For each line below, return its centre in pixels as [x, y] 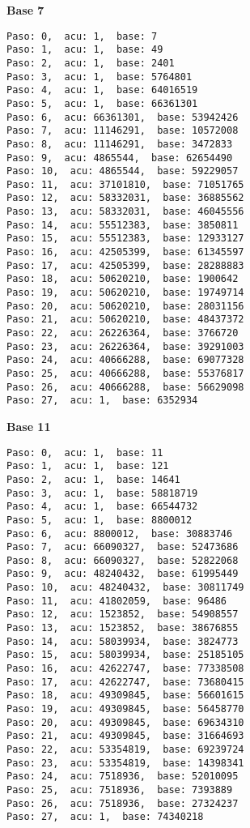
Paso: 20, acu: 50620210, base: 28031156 [125, 306]
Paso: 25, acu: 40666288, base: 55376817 [125, 373]
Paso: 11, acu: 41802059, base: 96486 [117, 601]
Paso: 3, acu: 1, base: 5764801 [100, 77]
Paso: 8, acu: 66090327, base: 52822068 [123, 560]
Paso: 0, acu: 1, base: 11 [85, 452]
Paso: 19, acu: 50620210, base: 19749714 [125, 293]
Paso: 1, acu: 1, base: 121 [88, 466]
